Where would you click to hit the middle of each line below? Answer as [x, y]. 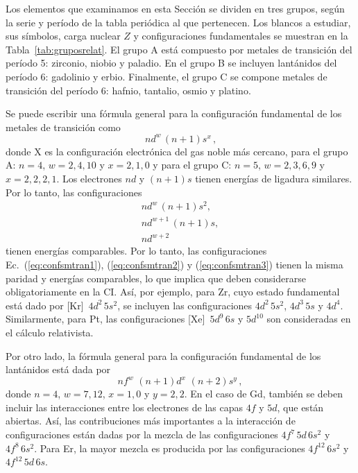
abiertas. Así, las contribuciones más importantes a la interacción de [151, 421]
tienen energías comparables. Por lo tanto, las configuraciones [136, 251]
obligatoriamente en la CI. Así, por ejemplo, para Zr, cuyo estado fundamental [173, 292]
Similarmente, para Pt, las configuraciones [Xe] [105, 319]
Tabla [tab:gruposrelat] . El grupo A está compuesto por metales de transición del [179, 49]
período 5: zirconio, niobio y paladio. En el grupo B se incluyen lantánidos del [171, 63]
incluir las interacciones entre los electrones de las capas [125, 407]
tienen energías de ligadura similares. [274, 179]
